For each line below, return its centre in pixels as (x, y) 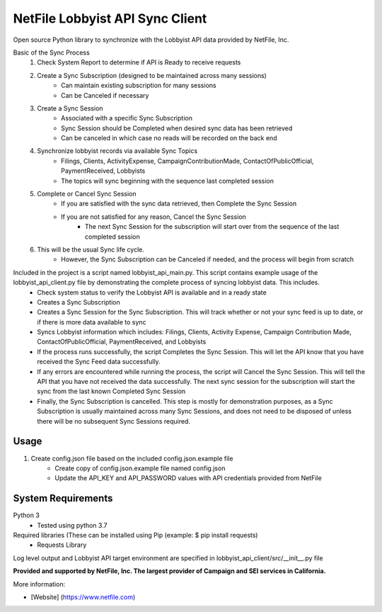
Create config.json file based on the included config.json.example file (132, 458)
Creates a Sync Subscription (79, 302)
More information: (39, 584)
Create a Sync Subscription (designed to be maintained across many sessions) (152, 75)
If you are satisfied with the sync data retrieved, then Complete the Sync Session (179, 204)
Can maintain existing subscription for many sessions (139, 86)
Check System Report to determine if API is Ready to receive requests (139, 62)
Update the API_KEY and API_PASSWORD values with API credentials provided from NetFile (188, 478)
